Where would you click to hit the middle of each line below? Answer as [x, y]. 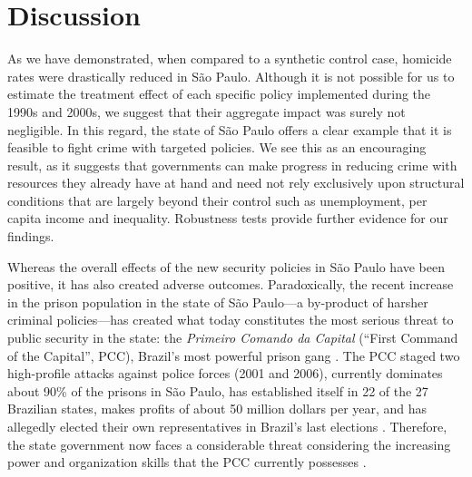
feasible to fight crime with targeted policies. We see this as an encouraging [217, 147]
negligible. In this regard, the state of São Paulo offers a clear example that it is [230, 129]
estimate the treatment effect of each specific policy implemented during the [219, 94]
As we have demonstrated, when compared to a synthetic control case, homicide [230, 58]
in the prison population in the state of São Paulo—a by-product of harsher [218, 302]
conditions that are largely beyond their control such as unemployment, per [217, 200]
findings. [31, 236]
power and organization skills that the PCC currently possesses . [187, 462]
